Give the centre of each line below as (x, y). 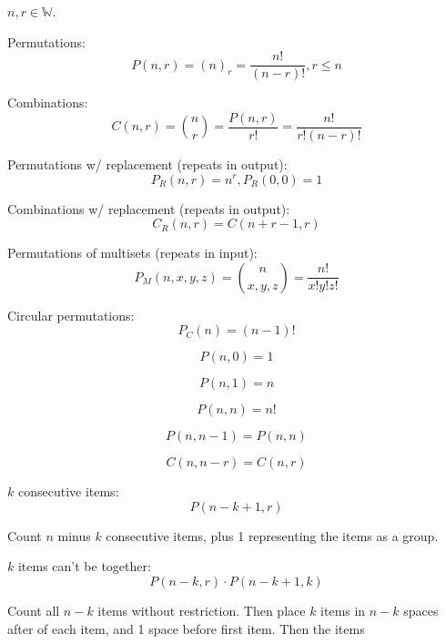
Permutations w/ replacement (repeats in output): (147, 164)
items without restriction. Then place (202, 611)
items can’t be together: (84, 566)
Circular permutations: (71, 315)
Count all (34, 611)
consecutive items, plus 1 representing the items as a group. (272, 535)
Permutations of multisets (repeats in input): (132, 253)
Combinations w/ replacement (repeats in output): (149, 208)
